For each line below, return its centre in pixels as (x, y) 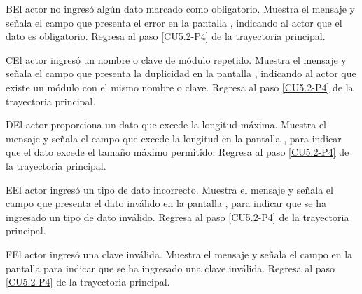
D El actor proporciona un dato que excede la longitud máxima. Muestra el (166, 125)
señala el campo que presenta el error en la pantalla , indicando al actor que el (174, 22)
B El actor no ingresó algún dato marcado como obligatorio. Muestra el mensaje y (180, 8)
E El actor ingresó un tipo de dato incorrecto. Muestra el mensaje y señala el (169, 189)
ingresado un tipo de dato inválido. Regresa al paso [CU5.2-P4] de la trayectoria (177, 216)
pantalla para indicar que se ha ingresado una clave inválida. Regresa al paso (170, 268)
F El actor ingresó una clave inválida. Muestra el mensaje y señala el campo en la (179, 254)
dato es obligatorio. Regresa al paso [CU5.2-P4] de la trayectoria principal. (166, 36)
